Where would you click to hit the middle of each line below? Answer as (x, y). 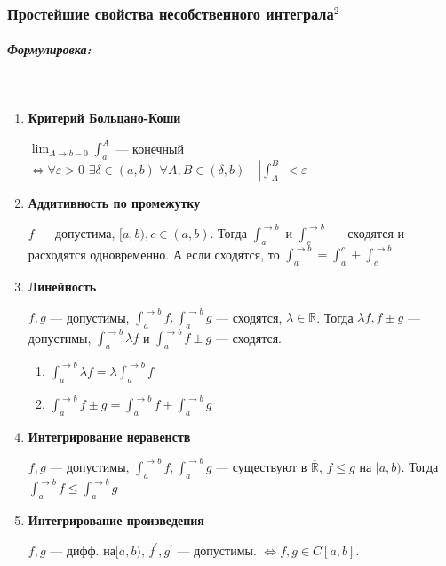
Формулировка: (49, 49)
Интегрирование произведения (116, 520)
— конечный (150, 148)
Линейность (62, 287)
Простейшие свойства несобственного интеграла (171, 13)
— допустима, (77, 232)
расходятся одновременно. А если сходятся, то (154, 254)
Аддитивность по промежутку (114, 202)
